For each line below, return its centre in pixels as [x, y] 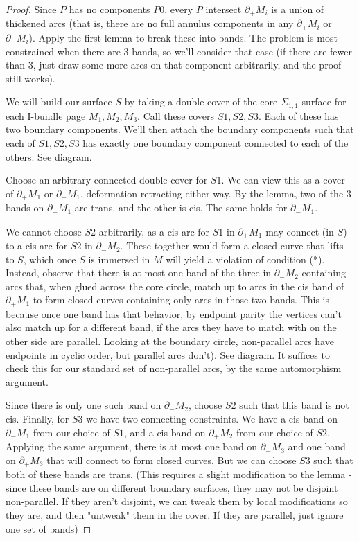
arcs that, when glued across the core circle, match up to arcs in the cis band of [175, 286]
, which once [50, 259]
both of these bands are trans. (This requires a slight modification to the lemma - [179, 474]
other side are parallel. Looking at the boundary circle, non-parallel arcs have [170, 341]
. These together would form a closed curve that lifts [232, 246]
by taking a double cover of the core [201, 101]
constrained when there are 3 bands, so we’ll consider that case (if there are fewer [179, 51]
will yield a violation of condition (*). [245, 259]
